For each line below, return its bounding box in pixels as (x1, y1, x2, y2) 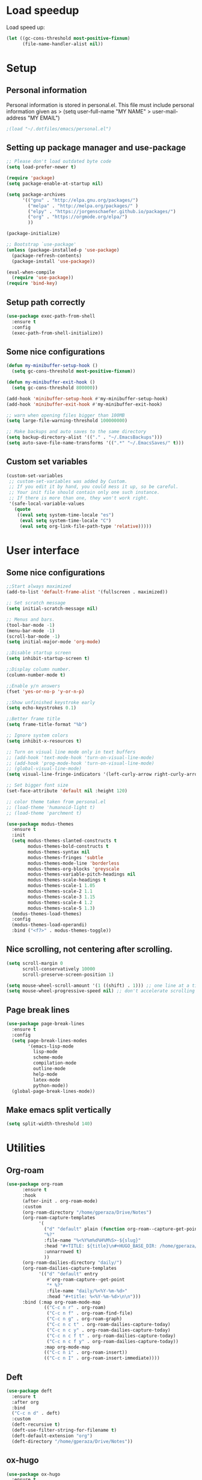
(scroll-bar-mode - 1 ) (6, 633, 61, 639)
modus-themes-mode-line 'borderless (28, 860, 120, 867)
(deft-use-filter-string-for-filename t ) (11, 1427, 117, 1434)
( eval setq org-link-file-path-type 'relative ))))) (19, 523, 152, 529)
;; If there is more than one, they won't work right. (8, 495, 149, 501)
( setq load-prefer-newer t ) (6, 164, 77, 170)
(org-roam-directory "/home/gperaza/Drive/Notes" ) (22, 1209, 152, 1216)
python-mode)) (32, 1082, 69, 1089)
